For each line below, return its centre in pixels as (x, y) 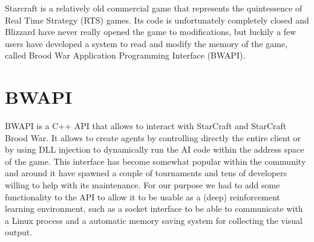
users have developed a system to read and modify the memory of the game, (146, 43)
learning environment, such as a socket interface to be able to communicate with (154, 209)
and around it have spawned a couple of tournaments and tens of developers (146, 173)
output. (19, 232)
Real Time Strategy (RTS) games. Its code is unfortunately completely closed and (157, 20)
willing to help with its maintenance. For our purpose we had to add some (142, 185)
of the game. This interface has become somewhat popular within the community (155, 161)
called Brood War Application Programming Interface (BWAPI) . (125, 55)
